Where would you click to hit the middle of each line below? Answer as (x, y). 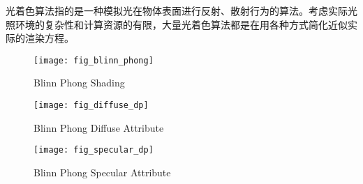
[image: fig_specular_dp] (94, 150)
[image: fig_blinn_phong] (94, 60)
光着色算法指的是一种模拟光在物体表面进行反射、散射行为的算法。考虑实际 (177, 10)
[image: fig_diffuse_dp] (91, 106)
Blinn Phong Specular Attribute (102, 172)
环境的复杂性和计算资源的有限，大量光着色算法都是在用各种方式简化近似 (181, 24)
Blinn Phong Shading (79, 83)
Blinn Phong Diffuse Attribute (99, 127)
